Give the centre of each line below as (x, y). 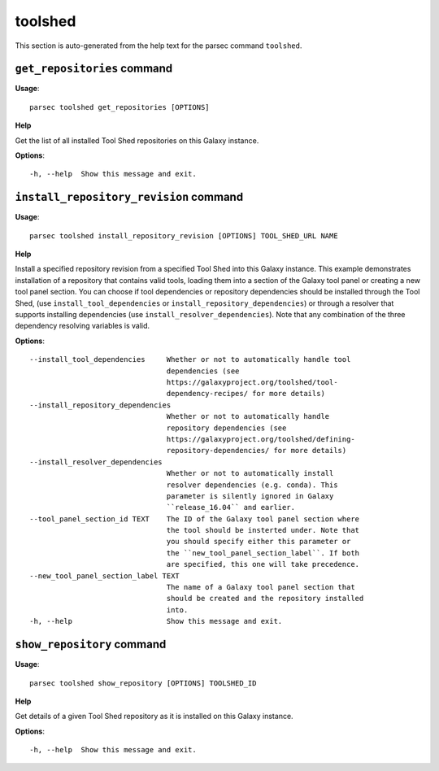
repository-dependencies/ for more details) (256, 451)
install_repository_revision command (129, 197)
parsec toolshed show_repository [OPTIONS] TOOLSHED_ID (143, 683)
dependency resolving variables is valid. (83, 326)
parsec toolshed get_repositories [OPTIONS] (120, 107)
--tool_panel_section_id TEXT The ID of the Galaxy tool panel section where (195, 519)
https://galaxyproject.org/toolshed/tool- (252, 382)
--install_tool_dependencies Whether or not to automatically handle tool (190, 359)
